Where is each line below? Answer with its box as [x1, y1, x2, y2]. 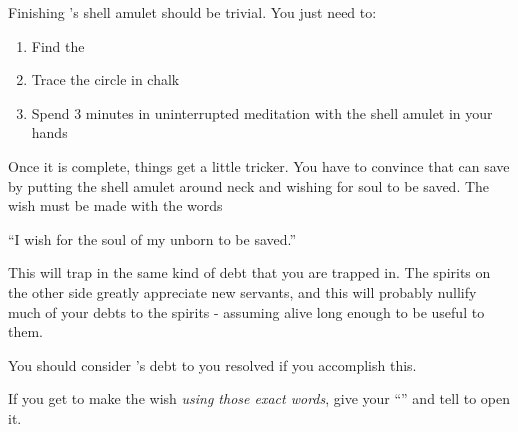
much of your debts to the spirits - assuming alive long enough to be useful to [8, 301, 485, 322]
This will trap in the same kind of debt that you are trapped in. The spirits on [8, 262, 491, 283]
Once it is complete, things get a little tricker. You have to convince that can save [8, 155, 510, 176]
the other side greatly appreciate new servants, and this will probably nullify [8, 281, 477, 302]
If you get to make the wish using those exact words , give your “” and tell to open [8, 388, 510, 409]
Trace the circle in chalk [31, 69, 180, 90]
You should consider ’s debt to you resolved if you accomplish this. [8, 354, 417, 375]
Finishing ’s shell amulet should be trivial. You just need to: [8, 2, 377, 22]
